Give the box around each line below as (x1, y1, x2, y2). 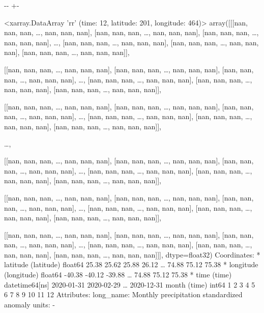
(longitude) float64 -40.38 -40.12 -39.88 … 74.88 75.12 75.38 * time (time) (4, 269, 232, 280)
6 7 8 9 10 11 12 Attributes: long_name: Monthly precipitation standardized (4, 289, 243, 300)
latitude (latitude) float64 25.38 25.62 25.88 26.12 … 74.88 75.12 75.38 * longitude (4, 259, 258, 270)
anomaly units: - (4, 299, 55, 309)
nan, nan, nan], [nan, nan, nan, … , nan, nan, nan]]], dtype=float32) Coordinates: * (4, 249, 260, 260)
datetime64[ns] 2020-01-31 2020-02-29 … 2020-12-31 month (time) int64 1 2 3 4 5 (4, 279, 255, 290)
